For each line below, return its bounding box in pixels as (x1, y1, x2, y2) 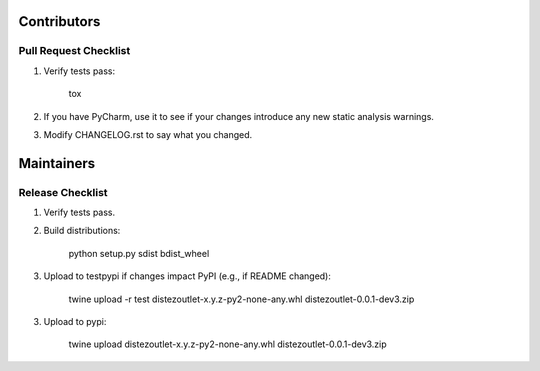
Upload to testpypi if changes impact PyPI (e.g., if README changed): (43, 270, 332, 282)
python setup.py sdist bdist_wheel (68, 247, 210, 259)
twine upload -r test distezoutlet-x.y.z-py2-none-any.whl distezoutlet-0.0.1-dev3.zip (68, 293, 415, 305)
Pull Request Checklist (18, 44, 131, 58)
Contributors (18, 13, 101, 30)
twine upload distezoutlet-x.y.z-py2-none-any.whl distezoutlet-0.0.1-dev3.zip (68, 338, 387, 350)
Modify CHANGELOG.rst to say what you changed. (43, 128, 253, 140)
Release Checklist (18, 185, 109, 199)
